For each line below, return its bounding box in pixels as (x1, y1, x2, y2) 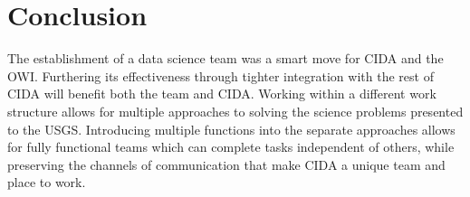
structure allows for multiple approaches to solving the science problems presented (7, 101, 464, 120)
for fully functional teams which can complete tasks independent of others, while (7, 137, 455, 156)
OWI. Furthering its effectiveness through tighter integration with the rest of (7, 66, 434, 85)
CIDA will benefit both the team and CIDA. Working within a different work (7, 84, 436, 103)
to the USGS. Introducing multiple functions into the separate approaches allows (7, 119, 456, 138)
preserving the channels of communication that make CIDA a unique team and (7, 155, 446, 174)
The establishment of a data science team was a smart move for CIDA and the (7, 49, 444, 68)
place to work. (7, 173, 86, 192)
